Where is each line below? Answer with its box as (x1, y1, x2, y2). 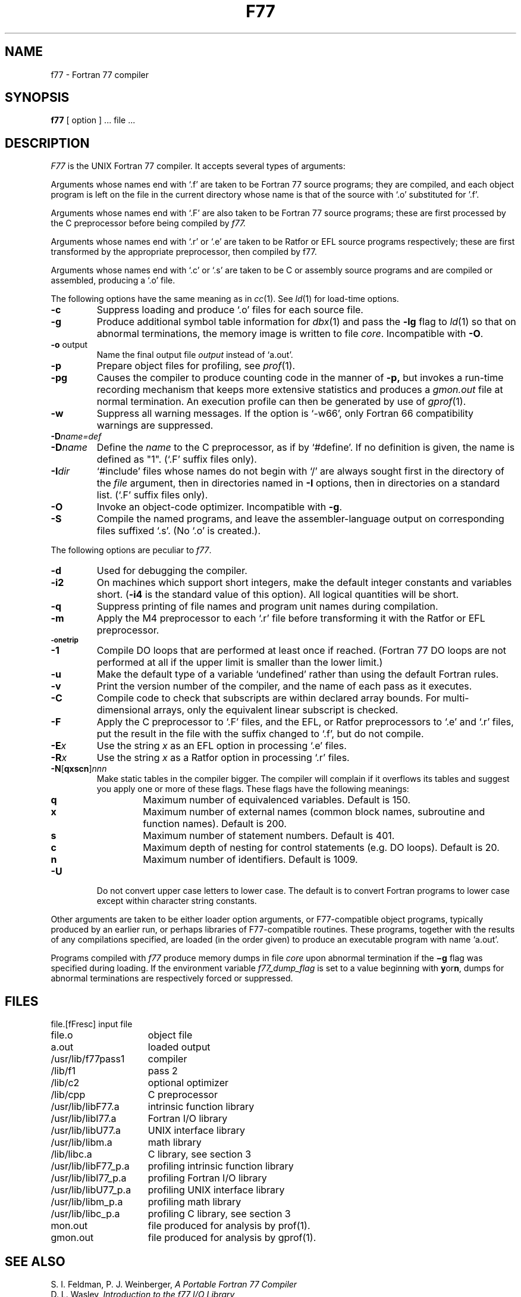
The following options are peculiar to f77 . (51, 545, 212, 556)
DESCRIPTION (5, 135, 90, 151)
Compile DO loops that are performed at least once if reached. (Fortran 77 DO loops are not (96, 644, 507, 657)
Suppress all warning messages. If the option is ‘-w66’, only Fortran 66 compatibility (96, 407, 473, 420)
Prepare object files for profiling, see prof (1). (96, 360, 296, 372)
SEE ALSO (5, 1254, 65, 1269)
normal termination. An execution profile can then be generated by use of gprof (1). (96, 395, 466, 408)
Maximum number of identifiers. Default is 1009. (143, 853, 358, 866)
